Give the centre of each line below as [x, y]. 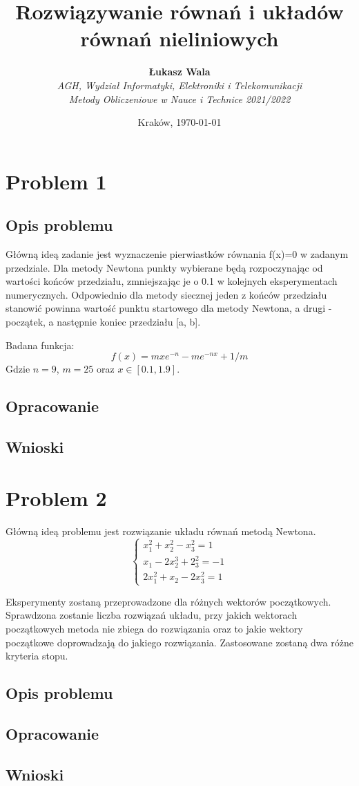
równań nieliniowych [179, 38]
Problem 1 [56, 181]
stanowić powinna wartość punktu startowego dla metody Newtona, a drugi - [169, 308]
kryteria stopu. [37, 656]
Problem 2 [56, 497]
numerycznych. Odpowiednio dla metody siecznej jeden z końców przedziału [166, 294]
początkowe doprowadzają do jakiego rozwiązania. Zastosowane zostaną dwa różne [179, 642]
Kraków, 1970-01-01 [179, 122]
